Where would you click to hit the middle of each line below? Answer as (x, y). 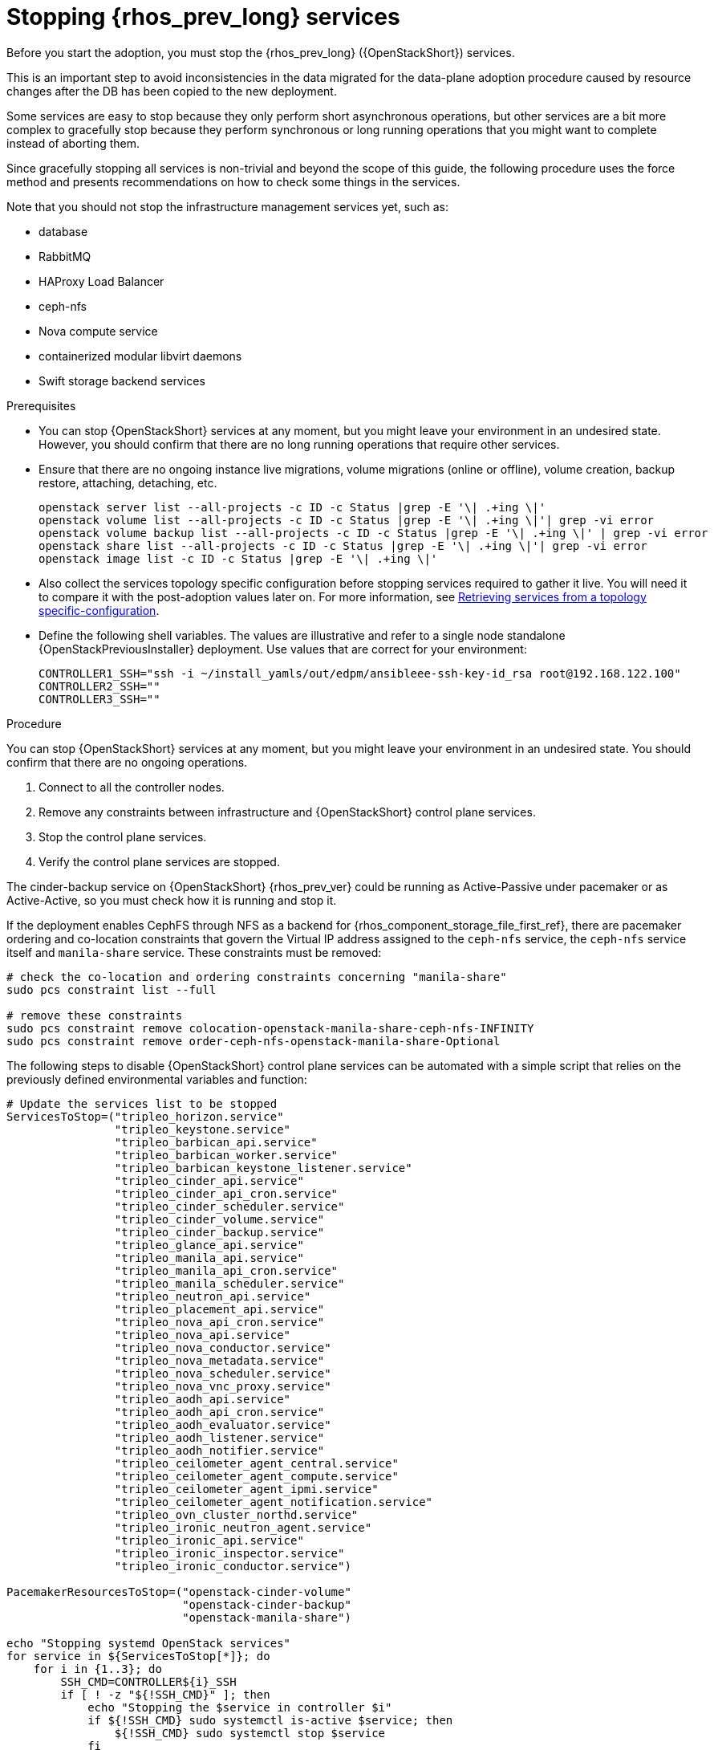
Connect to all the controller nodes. (132, 787)
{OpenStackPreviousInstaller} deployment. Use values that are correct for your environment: (283, 649)
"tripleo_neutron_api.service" (213, 1296)
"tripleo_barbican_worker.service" (226, 1155)
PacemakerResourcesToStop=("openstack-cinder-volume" (179, 1591)
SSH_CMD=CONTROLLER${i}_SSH (148, 1681)
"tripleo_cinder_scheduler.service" (229, 1206)
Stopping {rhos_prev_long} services (203, 17)
